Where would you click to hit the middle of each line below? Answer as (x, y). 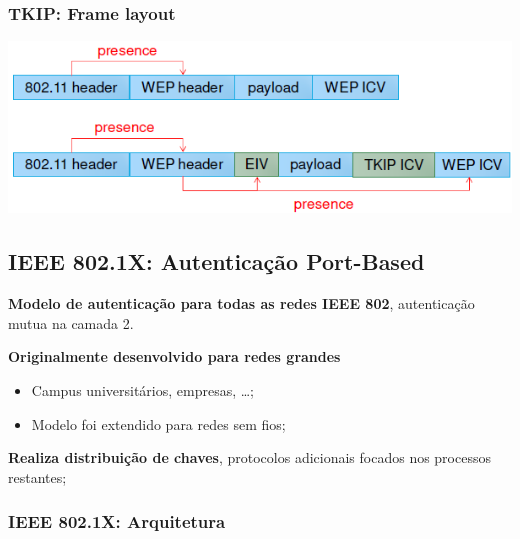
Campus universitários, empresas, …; (143, 390)
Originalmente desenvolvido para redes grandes (174, 356)
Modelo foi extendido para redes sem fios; (158, 423)
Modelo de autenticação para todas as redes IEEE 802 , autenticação (241, 303)
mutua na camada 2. (71, 322)
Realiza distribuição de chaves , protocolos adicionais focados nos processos (249, 457)
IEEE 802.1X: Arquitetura (117, 521)
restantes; (37, 476)
